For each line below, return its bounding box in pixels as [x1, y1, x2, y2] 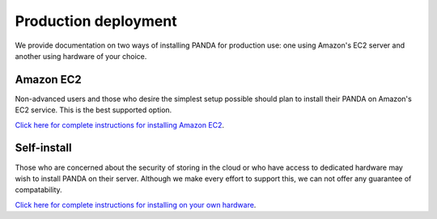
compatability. [15, 185, 62, 195]
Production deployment [15, 12, 177, 30]
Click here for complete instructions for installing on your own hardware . [15, 200, 257, 209]
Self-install [15, 141, 72, 155]
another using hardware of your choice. [15, 51, 147, 61]
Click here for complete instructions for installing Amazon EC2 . [15, 120, 225, 129]
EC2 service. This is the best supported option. [15, 105, 172, 115]
